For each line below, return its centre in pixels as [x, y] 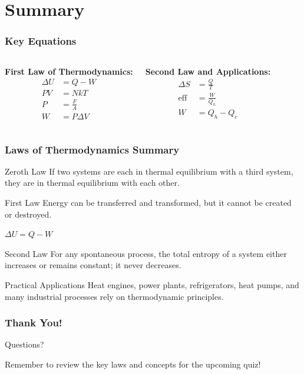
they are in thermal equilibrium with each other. [92, 183]
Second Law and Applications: [208, 71]
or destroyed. [28, 214]
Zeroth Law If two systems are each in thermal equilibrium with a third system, [149, 171]
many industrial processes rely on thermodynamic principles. [114, 296]
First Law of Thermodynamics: [69, 71]
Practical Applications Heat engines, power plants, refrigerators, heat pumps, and [152, 285]
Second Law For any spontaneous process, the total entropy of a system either [146, 253]
